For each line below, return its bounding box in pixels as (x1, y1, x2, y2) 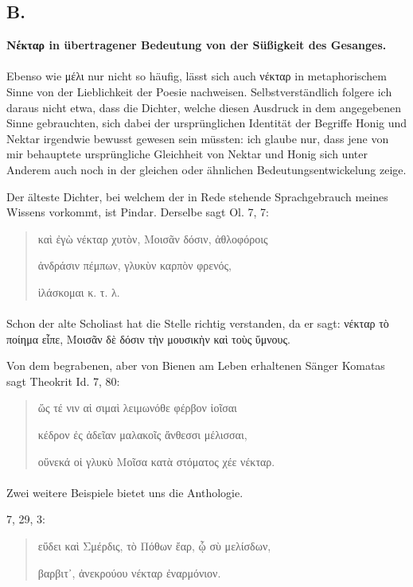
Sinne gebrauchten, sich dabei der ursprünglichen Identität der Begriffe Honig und (6, 115, 407, 131)
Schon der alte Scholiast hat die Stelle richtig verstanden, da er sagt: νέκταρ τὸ (6, 315, 389, 332)
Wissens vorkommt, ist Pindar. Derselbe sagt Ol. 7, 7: (6, 204, 269, 220)
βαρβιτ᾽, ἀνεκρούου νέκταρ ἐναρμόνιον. (37, 564, 221, 581)
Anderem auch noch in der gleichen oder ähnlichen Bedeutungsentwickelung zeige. (6, 161, 407, 177)
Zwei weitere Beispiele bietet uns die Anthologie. (6, 484, 244, 500)
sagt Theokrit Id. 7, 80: (6, 372, 120, 389)
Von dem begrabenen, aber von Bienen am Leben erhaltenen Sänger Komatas (6, 357, 385, 374)
